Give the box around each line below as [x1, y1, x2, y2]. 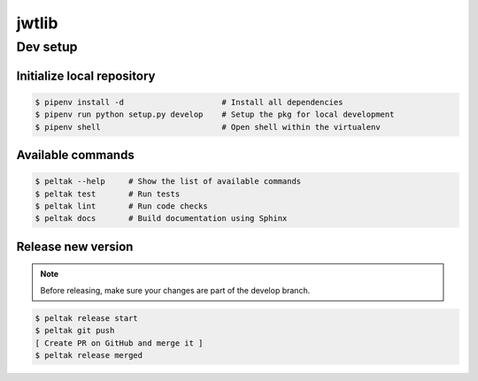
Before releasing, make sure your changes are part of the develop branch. [40, 285, 311, 295]
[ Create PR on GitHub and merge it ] [35, 338, 204, 348]
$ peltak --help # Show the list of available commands [35, 177, 302, 187]
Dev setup [16, 39, 78, 55]
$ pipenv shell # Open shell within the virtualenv [35, 122, 381, 132]
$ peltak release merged [35, 350, 143, 360]
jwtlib [16, 13, 58, 33]
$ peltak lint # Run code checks [35, 201, 208, 211]
